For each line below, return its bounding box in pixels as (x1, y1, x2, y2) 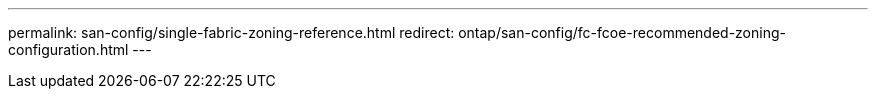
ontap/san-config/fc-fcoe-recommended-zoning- (458, 24, 786, 41)
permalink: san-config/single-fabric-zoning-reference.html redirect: (8, 24, 455, 41)
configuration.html (8, 41, 129, 58)
